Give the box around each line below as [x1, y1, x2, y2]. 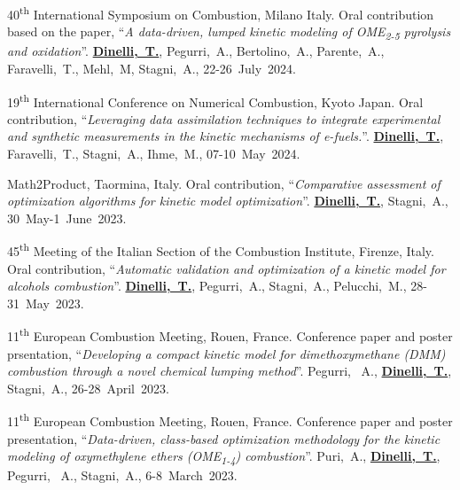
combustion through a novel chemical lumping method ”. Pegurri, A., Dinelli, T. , [7, 362, 452, 380]
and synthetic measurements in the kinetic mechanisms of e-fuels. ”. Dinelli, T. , [7, 127, 444, 145]
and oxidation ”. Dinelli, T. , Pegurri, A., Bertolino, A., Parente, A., [7, 42, 385, 60]
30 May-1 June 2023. [7, 208, 127, 227]
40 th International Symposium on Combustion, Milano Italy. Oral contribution [7, 3, 434, 23]
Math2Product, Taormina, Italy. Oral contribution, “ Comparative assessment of [7, 174, 441, 192]
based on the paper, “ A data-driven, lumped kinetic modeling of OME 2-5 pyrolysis [7, 22, 451, 43]
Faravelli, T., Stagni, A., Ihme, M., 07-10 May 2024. [7, 144, 300, 162]
